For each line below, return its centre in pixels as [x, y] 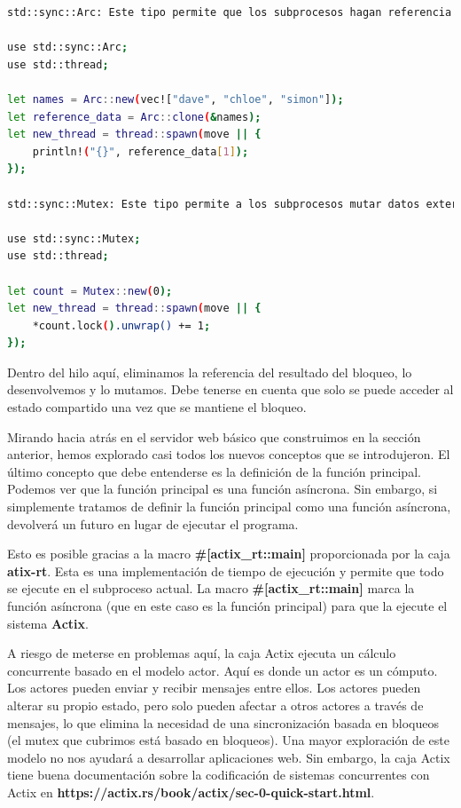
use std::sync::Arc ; [68, 48]
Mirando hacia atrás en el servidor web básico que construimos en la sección [214, 436]
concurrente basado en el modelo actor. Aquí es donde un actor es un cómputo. [223, 670]
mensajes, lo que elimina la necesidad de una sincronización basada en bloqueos [223, 722]
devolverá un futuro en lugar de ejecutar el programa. [153, 523]
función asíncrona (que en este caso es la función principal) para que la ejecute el [227, 606]
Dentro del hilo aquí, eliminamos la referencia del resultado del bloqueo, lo [210, 372]
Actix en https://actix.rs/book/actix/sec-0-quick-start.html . [191, 792]
